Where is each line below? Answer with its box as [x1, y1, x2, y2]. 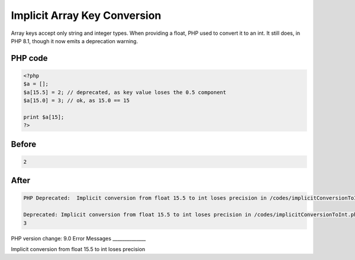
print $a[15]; [23, 113, 64, 121]
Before [11, 139, 37, 149]
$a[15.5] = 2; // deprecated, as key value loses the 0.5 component [23, 89, 227, 96]
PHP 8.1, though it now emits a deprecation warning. [11, 37, 138, 44]
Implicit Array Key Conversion [11, 9, 162, 22]
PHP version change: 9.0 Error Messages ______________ [11, 235, 146, 242]
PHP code [11, 53, 48, 63]
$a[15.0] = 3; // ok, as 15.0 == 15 [23, 97, 130, 104]
